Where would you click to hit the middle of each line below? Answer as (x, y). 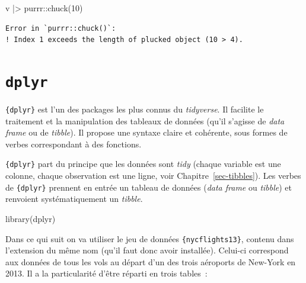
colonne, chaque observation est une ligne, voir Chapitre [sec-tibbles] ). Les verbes (153, 176)
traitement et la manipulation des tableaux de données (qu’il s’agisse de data (145, 120)
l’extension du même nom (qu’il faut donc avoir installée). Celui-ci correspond (147, 250)
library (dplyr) (31, 218)
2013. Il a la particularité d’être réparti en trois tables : (106, 273)
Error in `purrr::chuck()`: (61, 28)
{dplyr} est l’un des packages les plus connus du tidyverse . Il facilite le (135, 109)
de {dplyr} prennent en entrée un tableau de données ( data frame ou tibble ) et (149, 187)
